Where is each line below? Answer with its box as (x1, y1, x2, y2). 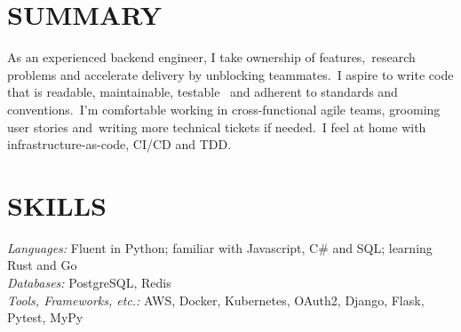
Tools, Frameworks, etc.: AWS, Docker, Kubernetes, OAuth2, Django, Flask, (7, 290, 425, 309)
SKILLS (7, 186, 107, 223)
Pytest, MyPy (7, 308, 83, 327)
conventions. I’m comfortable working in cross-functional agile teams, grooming (7, 99, 441, 118)
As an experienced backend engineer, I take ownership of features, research (7, 48, 416, 67)
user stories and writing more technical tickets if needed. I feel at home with (7, 117, 426, 136)
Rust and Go (7, 256, 77, 274)
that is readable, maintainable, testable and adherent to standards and (7, 83, 398, 101)
